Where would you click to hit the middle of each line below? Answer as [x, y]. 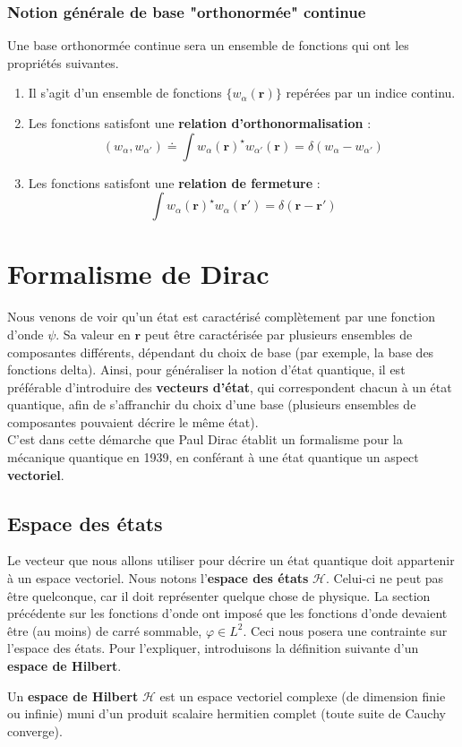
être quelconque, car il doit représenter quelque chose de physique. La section [219, 595]
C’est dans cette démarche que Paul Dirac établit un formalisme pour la [205, 439]
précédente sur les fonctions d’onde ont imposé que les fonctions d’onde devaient [227, 613]
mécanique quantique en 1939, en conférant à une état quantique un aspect [213, 457]
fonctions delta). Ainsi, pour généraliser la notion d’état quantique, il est [206, 369]
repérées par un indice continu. [371, 93]
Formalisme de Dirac [138, 274]
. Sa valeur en [93, 334]
